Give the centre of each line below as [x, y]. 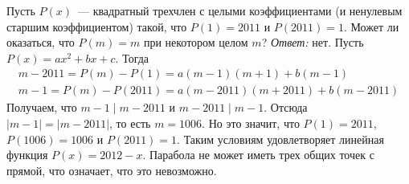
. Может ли [371, 26]
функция [27, 155]
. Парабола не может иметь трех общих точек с [258, 155]
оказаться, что [41, 42]
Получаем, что [42, 107]
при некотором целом [196, 42]
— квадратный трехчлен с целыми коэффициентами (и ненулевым [240, 10]
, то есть [130, 123]
